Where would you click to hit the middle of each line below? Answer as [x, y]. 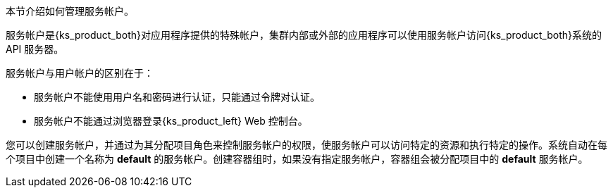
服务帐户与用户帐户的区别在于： [80, 73]
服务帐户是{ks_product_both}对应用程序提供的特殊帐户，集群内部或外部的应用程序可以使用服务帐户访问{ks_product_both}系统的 [304, 35]
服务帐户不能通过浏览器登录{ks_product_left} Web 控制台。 [171, 121]
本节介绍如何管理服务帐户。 [70, 11]
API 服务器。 [35, 49]
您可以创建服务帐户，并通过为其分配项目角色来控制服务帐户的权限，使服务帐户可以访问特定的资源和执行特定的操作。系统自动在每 [306, 145]
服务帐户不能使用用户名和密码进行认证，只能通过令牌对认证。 [177, 97]
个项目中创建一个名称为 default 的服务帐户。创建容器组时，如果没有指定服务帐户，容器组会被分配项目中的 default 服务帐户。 [297, 159]
